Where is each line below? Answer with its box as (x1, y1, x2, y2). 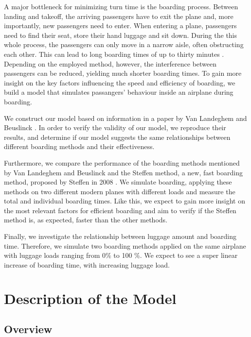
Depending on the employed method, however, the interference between (4, 58, 217, 68)
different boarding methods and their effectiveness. (4, 141, 155, 152)
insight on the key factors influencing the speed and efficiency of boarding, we (4, 77, 235, 87)
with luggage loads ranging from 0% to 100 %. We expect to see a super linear (4, 250, 238, 260)
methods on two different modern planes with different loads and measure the (4, 186, 235, 196)
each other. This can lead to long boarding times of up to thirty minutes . (4, 49, 224, 59)
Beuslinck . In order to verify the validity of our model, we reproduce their (4, 122, 226, 133)
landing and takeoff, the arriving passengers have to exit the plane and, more (4, 11, 233, 21)
